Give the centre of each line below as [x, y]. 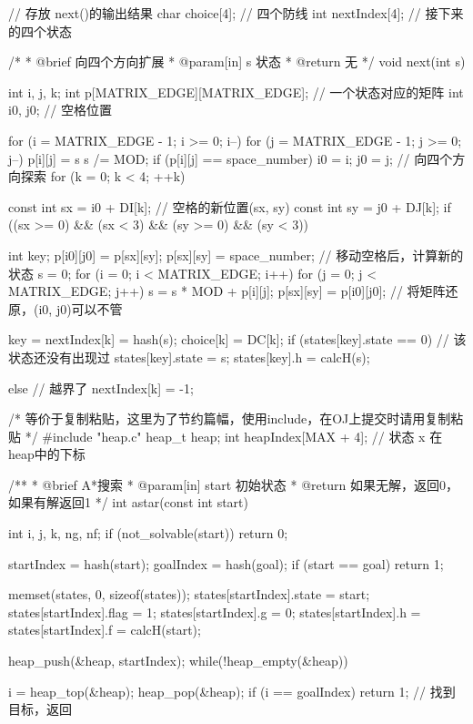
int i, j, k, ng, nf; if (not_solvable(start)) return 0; [148, 533]
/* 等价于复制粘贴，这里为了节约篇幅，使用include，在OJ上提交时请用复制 [230, 418]
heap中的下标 [47, 454]
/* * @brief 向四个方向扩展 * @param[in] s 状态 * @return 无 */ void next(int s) [237, 61]
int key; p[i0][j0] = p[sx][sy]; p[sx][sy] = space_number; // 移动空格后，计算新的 [236, 255]
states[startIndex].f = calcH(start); [105, 630]
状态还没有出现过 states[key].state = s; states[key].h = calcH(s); [189, 357]
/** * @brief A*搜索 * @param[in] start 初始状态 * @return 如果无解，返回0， [233, 484]
